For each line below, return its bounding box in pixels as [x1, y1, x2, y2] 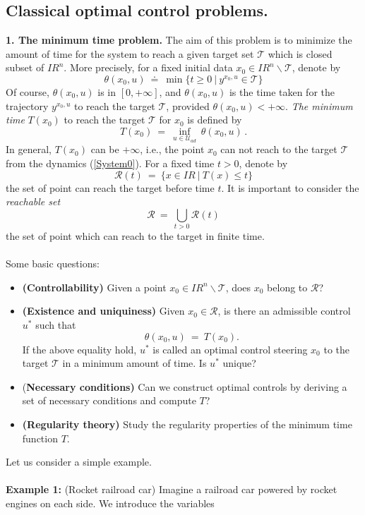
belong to [267, 279, 308, 294]
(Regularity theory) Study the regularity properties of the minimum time [22, 417, 352, 432]
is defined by [187, 112, 242, 127]
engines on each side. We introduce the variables [6, 496, 215, 510]
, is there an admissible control [217, 303, 351, 318]
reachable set [6, 194, 61, 209]
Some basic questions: [6, 256, 100, 271]
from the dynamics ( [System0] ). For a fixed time [6, 155, 215, 170]
